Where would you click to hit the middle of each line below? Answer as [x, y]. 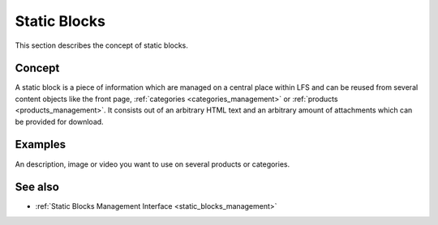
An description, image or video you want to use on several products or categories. [152, 164]
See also [37, 187]
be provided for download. [60, 121]
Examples [41, 144]
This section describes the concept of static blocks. [101, 45]
